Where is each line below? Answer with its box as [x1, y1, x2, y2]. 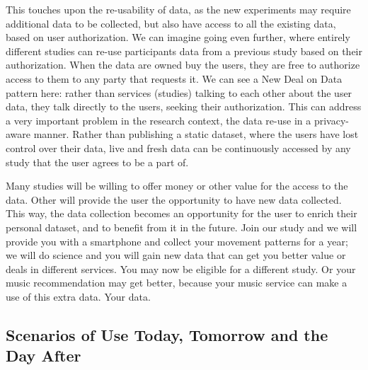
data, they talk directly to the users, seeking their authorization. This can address [6, 99, 362, 114]
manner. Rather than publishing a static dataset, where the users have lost [33, 127, 359, 141]
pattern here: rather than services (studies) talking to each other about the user [6, 85, 352, 100]
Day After [6, 345, 81, 366]
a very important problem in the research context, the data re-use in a [6, 112, 311, 127]
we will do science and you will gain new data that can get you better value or [6, 248, 346, 262]
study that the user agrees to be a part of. [6, 154, 189, 169]
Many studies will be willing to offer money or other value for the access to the [6, 178, 348, 193]
